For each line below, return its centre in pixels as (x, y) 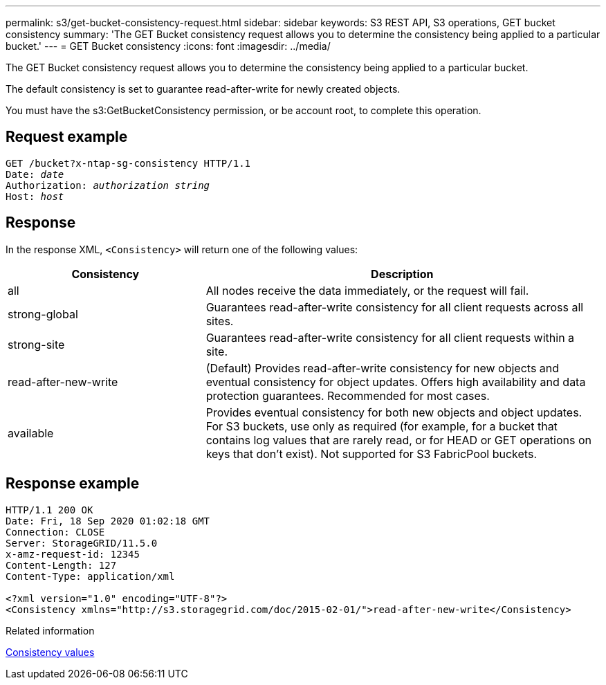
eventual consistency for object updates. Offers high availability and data (396, 382)
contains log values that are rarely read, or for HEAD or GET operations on (399, 440)
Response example (73, 484)
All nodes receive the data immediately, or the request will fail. (367, 290)
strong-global (43, 314)
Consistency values (50, 652)
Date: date (35, 174)
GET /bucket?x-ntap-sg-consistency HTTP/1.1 (128, 163)
